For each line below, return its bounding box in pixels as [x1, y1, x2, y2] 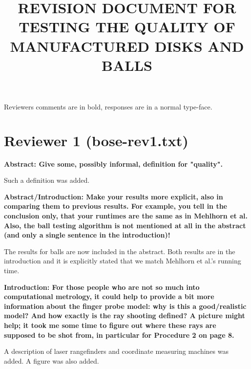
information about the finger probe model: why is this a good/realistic [4, 301, 247, 311]
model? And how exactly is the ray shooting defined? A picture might [4, 310, 245, 321]
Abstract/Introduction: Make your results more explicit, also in [4, 191, 223, 201]
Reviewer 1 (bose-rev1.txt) [4, 130, 188, 150]
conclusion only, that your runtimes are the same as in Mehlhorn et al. [4, 211, 248, 221]
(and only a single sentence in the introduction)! [4, 230, 170, 240]
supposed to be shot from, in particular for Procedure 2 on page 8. [4, 329, 234, 340]
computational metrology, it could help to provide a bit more [4, 291, 214, 302]
